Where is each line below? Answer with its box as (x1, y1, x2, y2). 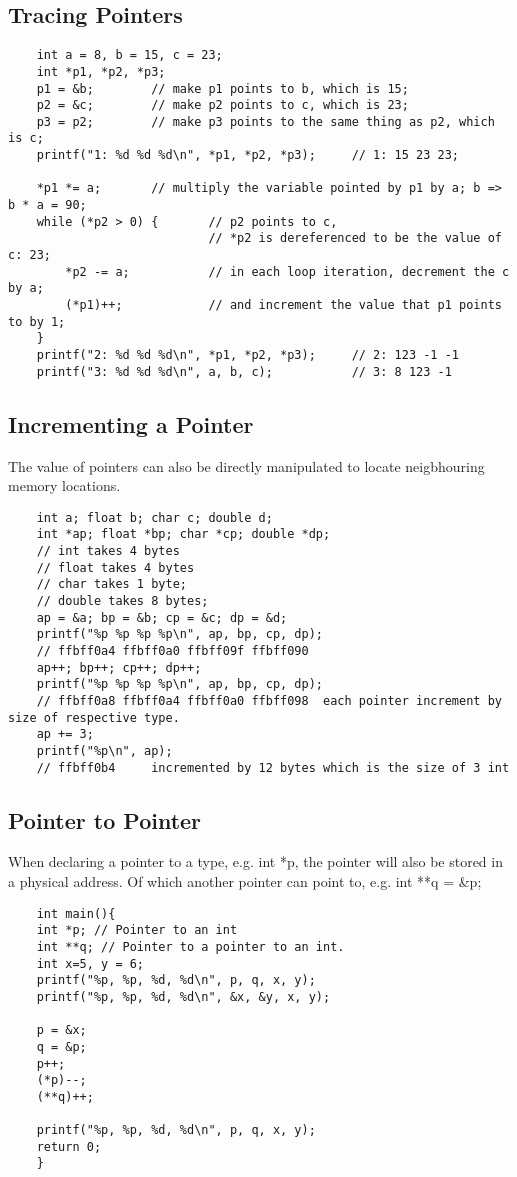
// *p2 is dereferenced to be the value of (208, 231, 502, 246)
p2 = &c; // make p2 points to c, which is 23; (36, 98, 409, 113)
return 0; (36, 1139, 102, 1154)
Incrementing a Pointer (8, 408, 254, 439)
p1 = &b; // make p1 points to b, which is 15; (36, 81, 409, 96)
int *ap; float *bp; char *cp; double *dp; (36, 527, 331, 542)
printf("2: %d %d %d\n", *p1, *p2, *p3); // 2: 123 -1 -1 (36, 348, 460, 363)
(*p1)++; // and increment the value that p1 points (65, 298, 502, 313)
